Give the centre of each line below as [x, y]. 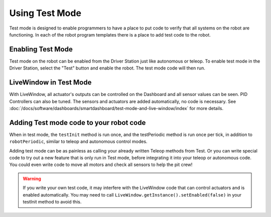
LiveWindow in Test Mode [50, 82]
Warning [32, 178]
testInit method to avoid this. [52, 201]
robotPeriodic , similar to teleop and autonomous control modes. [78, 141]
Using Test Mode [45, 13]
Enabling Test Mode [41, 49]
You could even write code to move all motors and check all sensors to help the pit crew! [101, 164]
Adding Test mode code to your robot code [78, 122]
